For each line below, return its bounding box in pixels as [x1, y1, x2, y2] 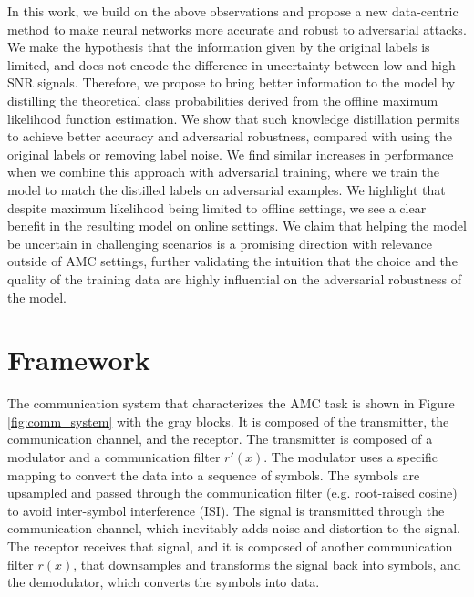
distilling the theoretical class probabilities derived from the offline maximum [7, 90, 438, 109]
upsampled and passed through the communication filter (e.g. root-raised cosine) [7, 483, 458, 502]
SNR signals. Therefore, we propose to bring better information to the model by [7, 73, 456, 92]
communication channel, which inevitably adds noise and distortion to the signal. [7, 519, 460, 538]
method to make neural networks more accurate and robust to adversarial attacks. [7, 19, 467, 38]
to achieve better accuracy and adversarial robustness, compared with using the [7, 127, 452, 146]
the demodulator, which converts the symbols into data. [7, 572, 320, 592]
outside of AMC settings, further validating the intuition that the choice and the [7, 252, 458, 271]
